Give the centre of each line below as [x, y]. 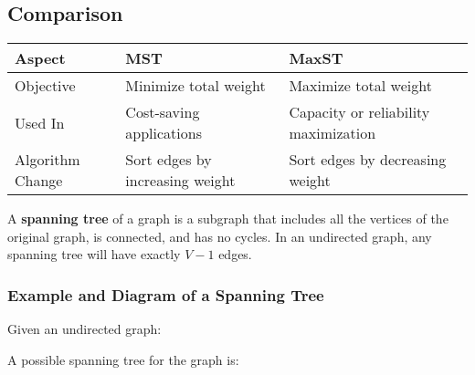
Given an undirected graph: [84, 329]
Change [39, 181]
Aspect [40, 58]
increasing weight [180, 181]
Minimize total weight [195, 86]
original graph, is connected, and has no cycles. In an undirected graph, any [220, 236]
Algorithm [47, 160]
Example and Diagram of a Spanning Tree [166, 294]
